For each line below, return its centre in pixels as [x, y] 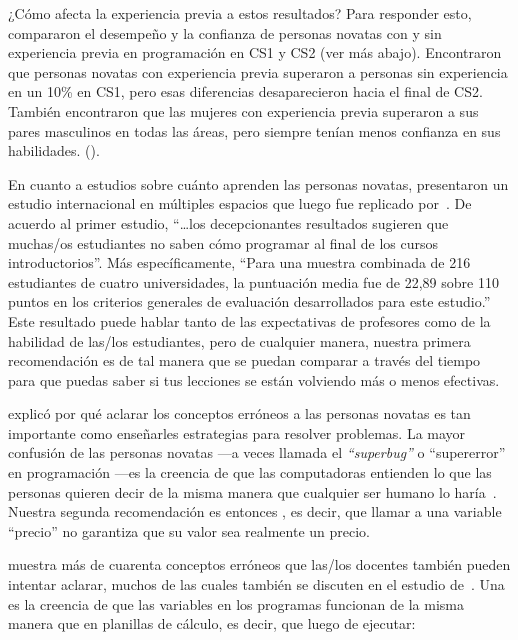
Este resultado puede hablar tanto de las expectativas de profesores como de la [249, 320]
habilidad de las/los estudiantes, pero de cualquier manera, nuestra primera [239, 340]
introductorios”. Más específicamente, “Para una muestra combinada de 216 [239, 262]
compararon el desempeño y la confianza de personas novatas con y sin [225, 32]
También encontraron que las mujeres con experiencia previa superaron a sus [243, 110]
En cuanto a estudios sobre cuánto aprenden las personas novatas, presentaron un [258, 183]
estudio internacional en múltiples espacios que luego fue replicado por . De [240, 203]
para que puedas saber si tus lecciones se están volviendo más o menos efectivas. [254, 379]
